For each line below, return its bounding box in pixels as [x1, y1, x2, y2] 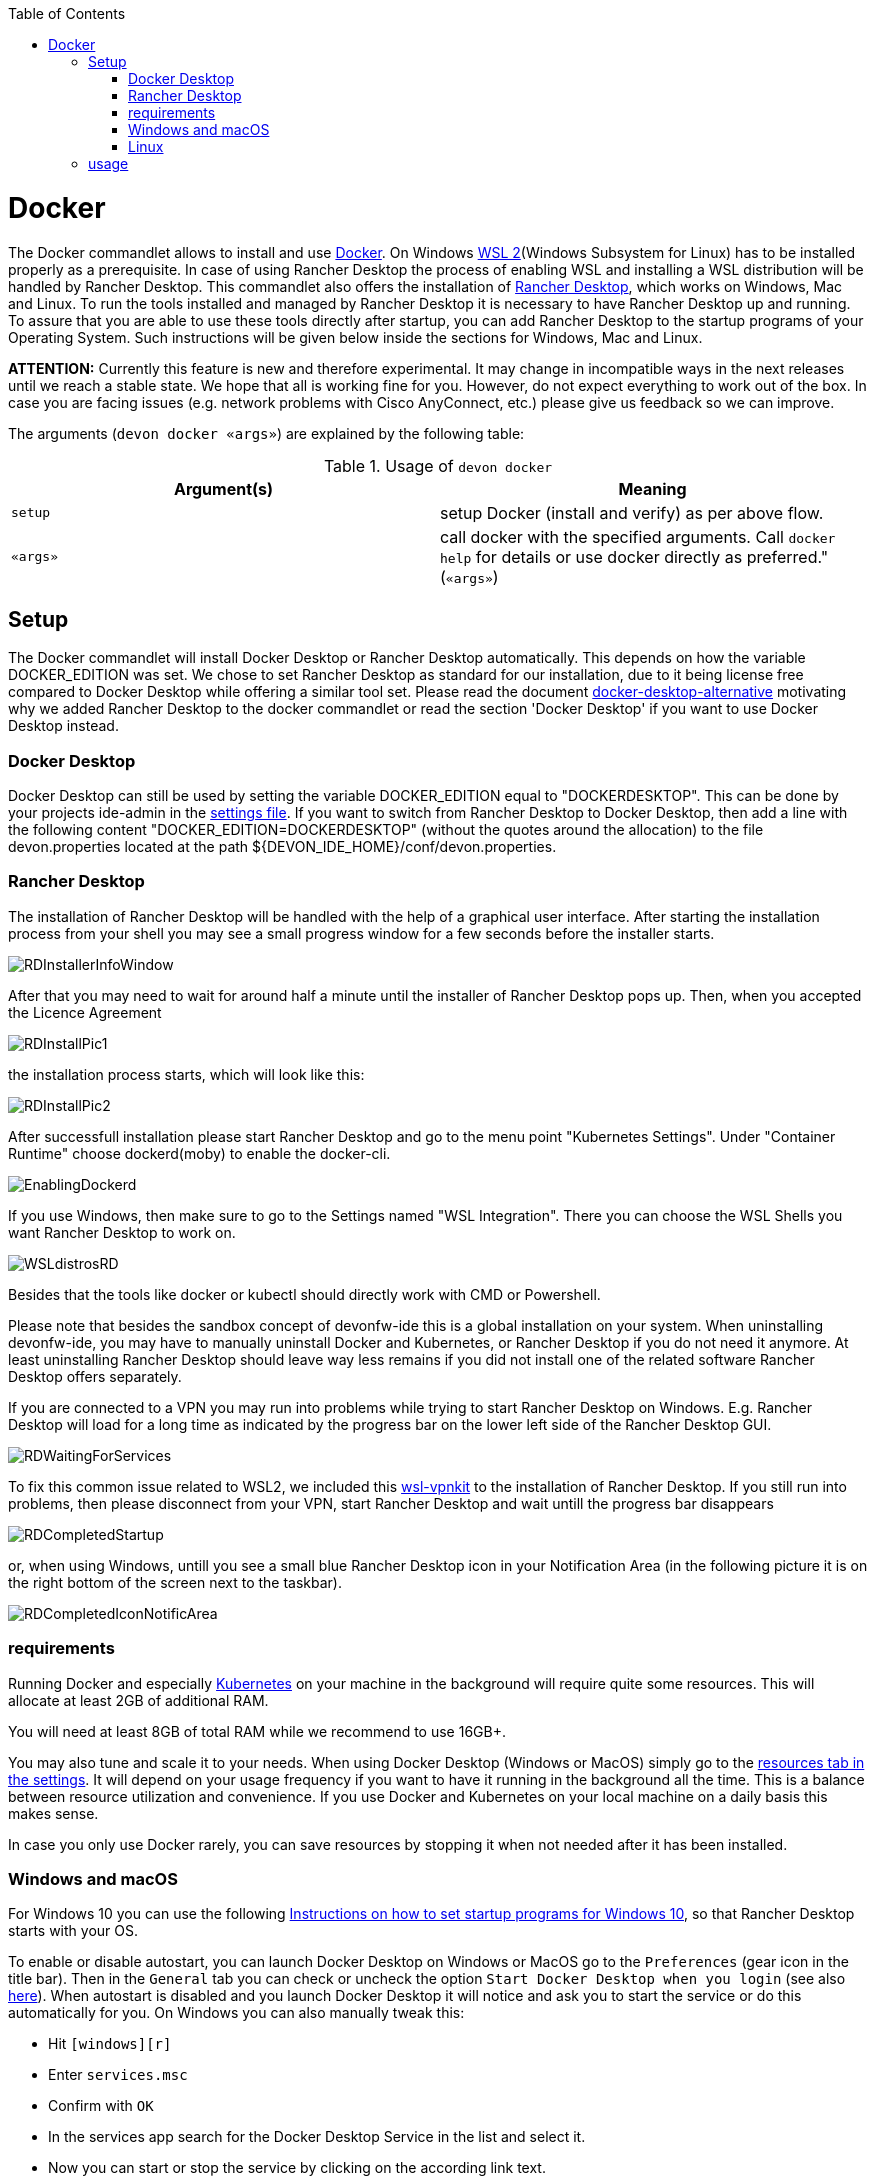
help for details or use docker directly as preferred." [440, 546, 829, 567]
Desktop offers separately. [8, 1367, 182, 1385]
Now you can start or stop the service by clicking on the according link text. [48, 2159, 546, 2177]
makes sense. [8, 1804, 99, 1822]
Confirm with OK [48, 2097, 154, 2115]
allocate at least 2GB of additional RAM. [8, 1691, 269, 1709]
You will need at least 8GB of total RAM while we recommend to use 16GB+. [8, 1722, 506, 1740]
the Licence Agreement [8, 1003, 162, 1021]
